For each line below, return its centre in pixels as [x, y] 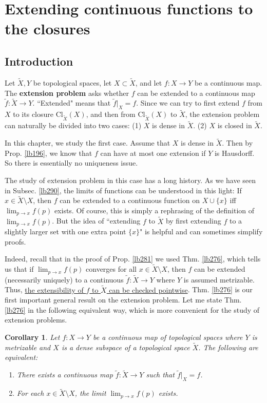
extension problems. [36, 320]
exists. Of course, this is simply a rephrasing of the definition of [154, 210]
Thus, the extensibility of [44, 289]
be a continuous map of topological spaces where [168, 337]
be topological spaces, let [72, 82]
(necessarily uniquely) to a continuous [64, 279]
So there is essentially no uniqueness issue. [71, 163]
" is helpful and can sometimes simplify [201, 231]
